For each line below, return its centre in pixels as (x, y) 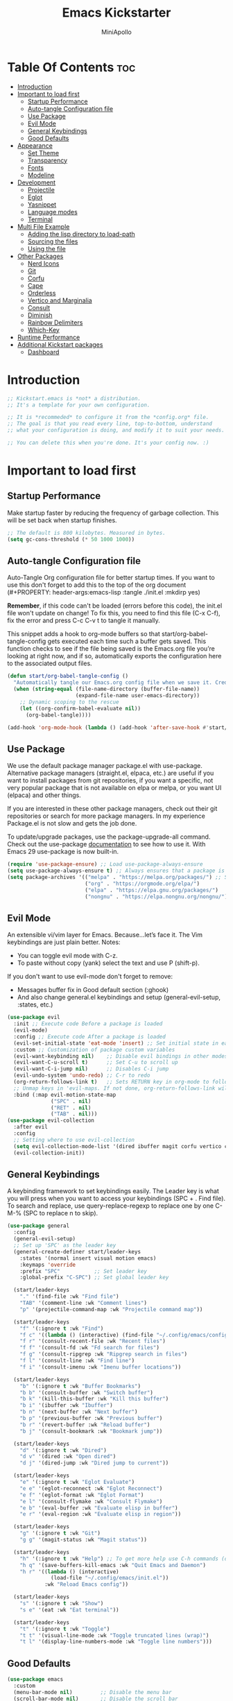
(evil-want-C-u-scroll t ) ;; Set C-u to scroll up (96, 1063)
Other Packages (40, 256)
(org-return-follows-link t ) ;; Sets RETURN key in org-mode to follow (122, 1082)
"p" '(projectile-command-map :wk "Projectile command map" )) (111, 1309)
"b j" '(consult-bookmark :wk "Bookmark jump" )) (91, 1431)
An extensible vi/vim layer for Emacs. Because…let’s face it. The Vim (105, 935)
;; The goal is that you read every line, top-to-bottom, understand (110, 424)
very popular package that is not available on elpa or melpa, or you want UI (114, 788)
